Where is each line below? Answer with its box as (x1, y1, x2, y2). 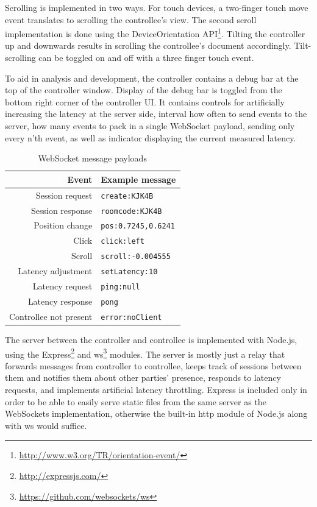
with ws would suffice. (5, 419, 87, 431)
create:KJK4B (101, 191, 154, 200)
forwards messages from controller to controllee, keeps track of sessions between (5, 359, 302, 372)
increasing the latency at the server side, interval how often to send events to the (5, 107, 307, 120)
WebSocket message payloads (38, 152, 147, 165)
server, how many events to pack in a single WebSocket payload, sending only (5, 119, 295, 132)
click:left (101, 237, 144, 246)
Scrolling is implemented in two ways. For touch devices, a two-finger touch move (5, 1, 308, 13)
